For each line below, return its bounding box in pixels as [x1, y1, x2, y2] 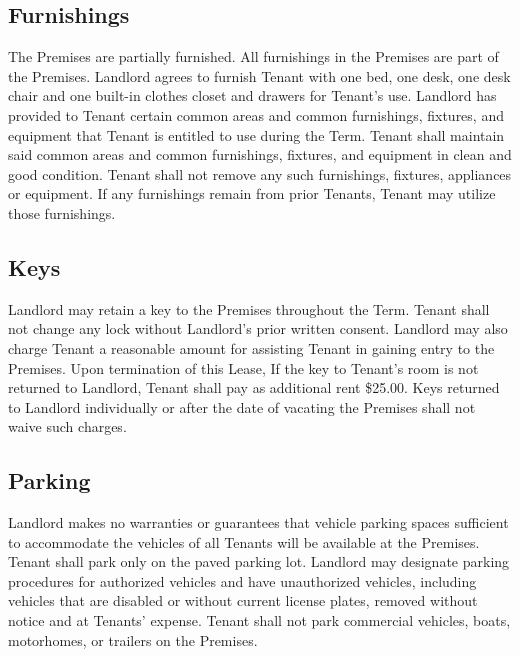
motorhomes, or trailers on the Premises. [8, 629, 258, 650]
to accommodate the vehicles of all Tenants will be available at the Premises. [8, 531, 480, 552]
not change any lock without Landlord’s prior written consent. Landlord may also [8, 318, 508, 339]
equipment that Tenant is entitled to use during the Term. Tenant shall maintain [8, 124, 505, 145]
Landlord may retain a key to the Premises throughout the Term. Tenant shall [8, 298, 490, 319]
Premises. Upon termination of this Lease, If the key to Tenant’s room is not [8, 357, 479, 378]
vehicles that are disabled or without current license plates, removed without [8, 590, 478, 611]
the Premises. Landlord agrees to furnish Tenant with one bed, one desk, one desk [8, 65, 511, 86]
